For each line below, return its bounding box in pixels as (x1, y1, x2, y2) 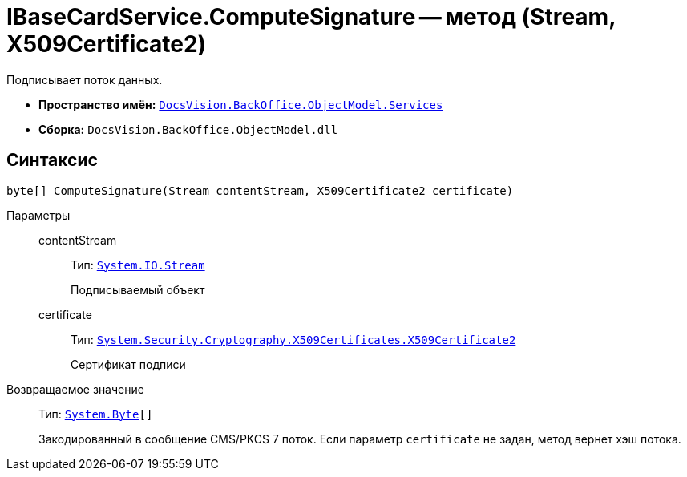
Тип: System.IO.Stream (71, 257, 205, 272)
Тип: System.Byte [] (38, 406, 153, 421)
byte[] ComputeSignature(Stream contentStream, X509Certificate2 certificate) (6, 184, 514, 197)
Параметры (6, 208, 71, 222)
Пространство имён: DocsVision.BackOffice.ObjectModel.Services (38, 97, 443, 111)
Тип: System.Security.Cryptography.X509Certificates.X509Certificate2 (71, 332, 516, 346)
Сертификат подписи (71, 357, 186, 371)
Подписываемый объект (71, 282, 205, 297)
